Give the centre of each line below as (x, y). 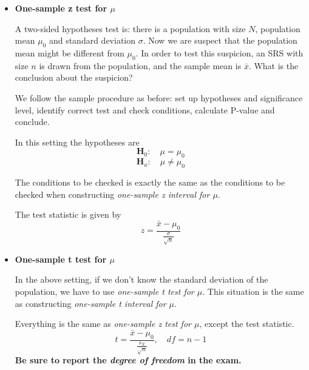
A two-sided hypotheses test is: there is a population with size (130, 28)
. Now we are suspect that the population (220, 40)
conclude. (32, 122)
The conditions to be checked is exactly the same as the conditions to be (150, 182)
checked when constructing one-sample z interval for (112, 194)
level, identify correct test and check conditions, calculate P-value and (145, 109)
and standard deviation (92, 40)
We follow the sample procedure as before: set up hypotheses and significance (159, 97)
